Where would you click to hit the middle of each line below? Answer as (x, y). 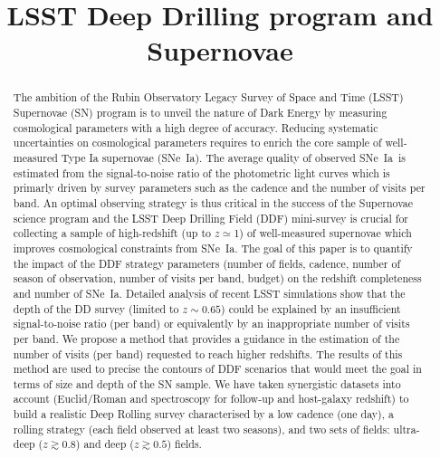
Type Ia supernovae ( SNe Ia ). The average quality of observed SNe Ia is (233, 157)
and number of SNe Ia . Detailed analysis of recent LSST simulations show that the (209, 293)
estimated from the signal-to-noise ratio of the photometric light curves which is (201, 172)
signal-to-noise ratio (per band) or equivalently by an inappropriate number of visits (211, 324)
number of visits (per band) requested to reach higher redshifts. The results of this (208, 353)
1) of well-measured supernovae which (323, 233)
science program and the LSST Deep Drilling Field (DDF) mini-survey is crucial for (211, 218)
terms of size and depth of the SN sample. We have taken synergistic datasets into (207, 383)
